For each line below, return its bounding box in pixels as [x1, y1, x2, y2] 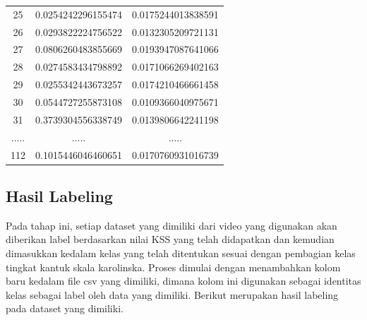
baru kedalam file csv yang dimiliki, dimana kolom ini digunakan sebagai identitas [6, 273, 361, 288]
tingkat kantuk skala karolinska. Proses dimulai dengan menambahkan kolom [6, 259, 341, 274]
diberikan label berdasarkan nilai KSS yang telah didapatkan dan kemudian [6, 232, 335, 247]
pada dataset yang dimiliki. [6, 301, 124, 316]
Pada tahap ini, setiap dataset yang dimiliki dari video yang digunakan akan [6, 218, 337, 232]
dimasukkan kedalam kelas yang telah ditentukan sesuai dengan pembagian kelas [6, 245, 356, 260]
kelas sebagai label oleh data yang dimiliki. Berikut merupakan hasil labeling [6, 287, 339, 302]
